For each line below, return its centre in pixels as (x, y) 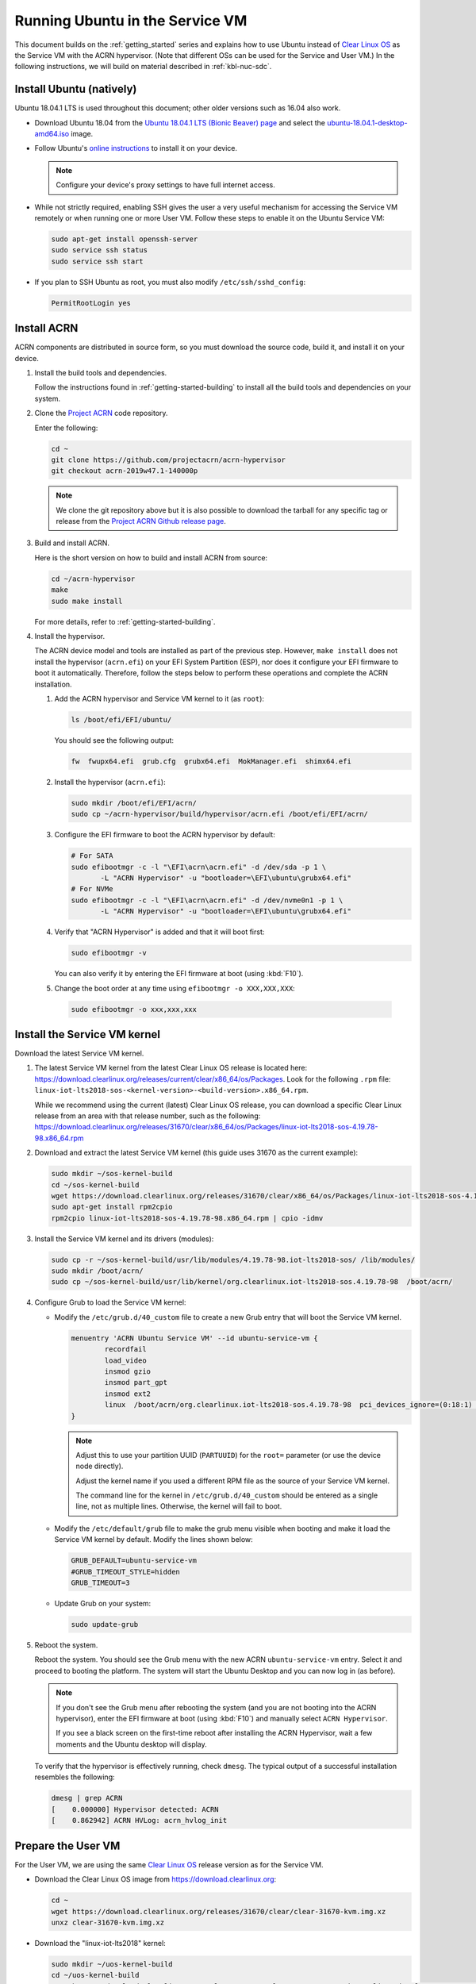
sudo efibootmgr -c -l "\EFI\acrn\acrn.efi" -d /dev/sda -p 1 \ (199, 867)
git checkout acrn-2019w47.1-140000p (125, 471)
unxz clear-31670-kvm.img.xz (108, 1922)
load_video (125, 1360)
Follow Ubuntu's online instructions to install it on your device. (136, 148)
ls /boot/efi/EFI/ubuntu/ (121, 719)
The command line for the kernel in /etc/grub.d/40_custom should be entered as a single (227, 1495)
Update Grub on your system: (103, 1603)
